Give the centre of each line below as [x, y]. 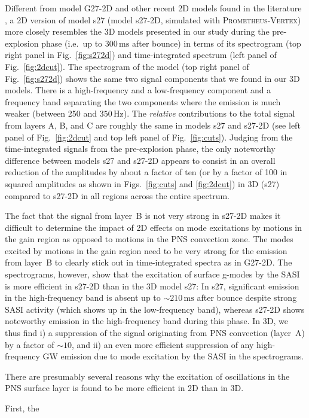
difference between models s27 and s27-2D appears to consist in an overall [140, 160]
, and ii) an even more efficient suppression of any [163, 344]
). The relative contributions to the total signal [209, 113]
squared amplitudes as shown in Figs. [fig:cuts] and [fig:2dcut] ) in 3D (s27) [142, 183]
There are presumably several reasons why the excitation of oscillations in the [147, 376]
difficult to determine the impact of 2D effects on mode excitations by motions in [154, 227]
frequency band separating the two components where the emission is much [143, 101]
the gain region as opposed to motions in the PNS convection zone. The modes [149, 239]
